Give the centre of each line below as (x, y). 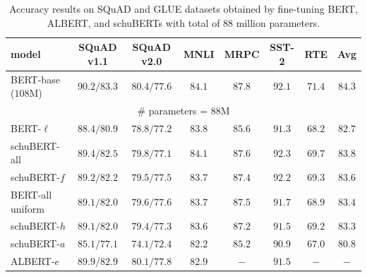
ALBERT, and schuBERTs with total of (133, 22)
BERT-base (35, 79)
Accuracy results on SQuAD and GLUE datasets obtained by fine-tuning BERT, (183, 8)
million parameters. (278, 22)
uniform (28, 208)
